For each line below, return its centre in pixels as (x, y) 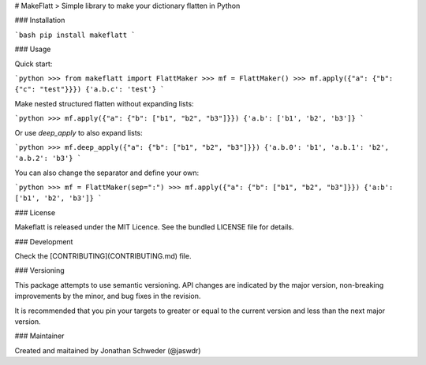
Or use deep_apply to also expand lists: (79, 132)
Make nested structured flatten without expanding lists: (104, 103)
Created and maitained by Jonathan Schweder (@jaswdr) (108, 350)
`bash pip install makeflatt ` (75, 35)
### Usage (33, 49)
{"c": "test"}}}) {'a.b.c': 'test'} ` (90, 89)
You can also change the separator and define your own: (107, 173)
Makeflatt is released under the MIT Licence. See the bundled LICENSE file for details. (154, 227)
